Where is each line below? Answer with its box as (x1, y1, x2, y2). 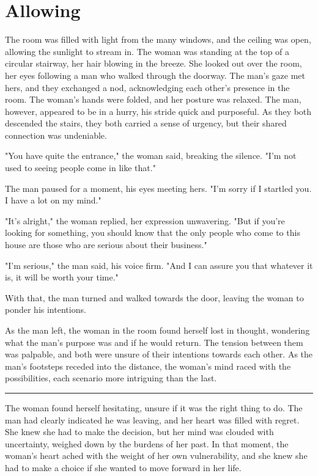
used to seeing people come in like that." (5, 161, 156, 174)
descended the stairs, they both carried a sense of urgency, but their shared (5, 117, 287, 130)
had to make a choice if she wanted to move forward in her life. (5, 461, 242, 474)
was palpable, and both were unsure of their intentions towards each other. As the (5, 348, 313, 361)
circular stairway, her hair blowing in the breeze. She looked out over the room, (5, 57, 302, 70)
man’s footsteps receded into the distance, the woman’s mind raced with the (5, 359, 291, 372)
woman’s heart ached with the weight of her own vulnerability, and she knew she (5, 449, 308, 462)
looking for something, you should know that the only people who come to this (5, 226, 300, 239)
